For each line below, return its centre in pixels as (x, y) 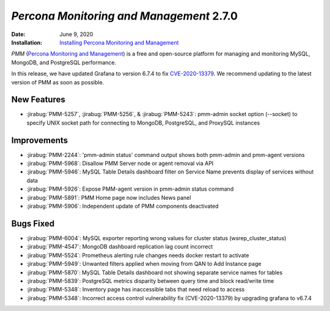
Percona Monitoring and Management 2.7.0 (125, 16)
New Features (38, 100)
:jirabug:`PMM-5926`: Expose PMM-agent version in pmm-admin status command (130, 189)
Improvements (40, 140)
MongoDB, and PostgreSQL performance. (64, 62)
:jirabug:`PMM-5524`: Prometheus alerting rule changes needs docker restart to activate (138, 255)
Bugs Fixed (33, 223)
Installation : (27, 42)
